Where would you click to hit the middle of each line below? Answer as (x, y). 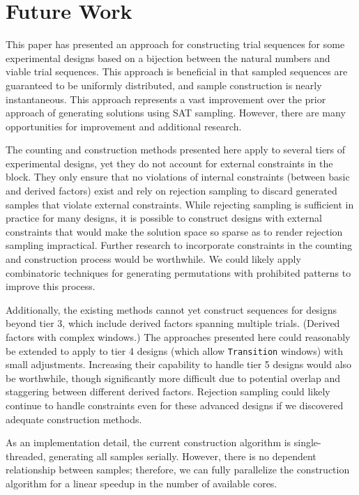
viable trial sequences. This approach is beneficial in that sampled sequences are (177, 71)
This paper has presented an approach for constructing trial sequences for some (175, 44)
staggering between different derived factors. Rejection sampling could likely (168, 391)
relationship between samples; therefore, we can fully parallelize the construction (178, 470)
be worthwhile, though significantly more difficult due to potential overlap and (173, 378)
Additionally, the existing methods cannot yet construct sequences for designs (171, 309)
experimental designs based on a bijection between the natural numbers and (168, 58)
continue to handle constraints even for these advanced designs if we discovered (175, 405)
